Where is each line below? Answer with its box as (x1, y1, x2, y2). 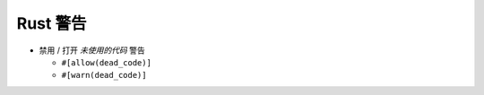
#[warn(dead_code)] (61, 70, 147, 81)
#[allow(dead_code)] (61, 57, 152, 67)
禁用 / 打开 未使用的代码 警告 (39, 45, 145, 56)
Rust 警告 (16, 13, 87, 33)
